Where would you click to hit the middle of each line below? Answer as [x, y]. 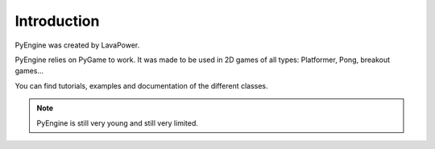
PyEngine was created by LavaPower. [77, 45]
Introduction [57, 21]
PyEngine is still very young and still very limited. [118, 123]
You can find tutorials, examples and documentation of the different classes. [142, 85]
